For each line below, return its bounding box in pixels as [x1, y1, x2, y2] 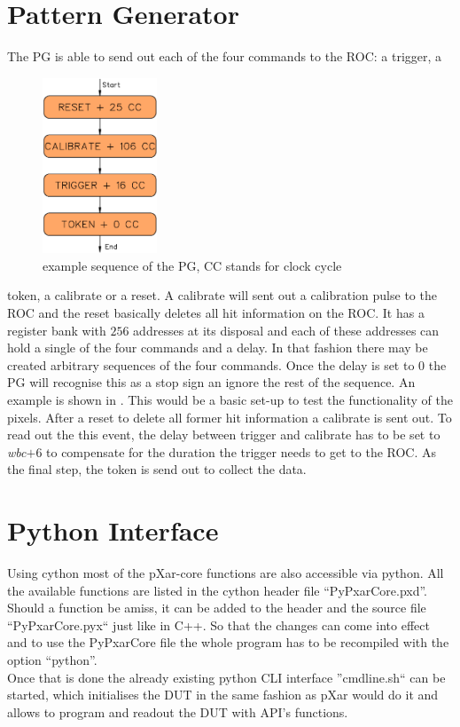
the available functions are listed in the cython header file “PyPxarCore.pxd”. [7, 581, 428, 599]
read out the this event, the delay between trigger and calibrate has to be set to [7, 425, 441, 444]
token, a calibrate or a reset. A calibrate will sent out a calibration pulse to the [7, 286, 437, 304]
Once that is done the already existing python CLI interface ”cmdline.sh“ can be [7, 668, 446, 686]
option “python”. [7, 651, 97, 669]
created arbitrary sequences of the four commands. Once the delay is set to [7, 355, 415, 374]
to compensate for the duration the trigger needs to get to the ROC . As [46, 442, 437, 461]
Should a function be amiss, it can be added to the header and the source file [7, 598, 426, 617]
